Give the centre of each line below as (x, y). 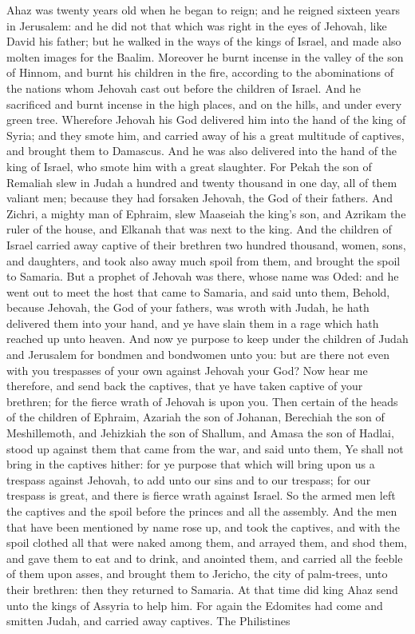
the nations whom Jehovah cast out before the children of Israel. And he (184, 88)
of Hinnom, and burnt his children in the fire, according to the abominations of (200, 72)
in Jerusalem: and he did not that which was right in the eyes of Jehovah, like (197, 25)
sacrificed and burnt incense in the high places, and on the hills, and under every (204, 104)
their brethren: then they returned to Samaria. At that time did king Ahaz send (202, 589)
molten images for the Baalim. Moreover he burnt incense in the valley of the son (205, 56)
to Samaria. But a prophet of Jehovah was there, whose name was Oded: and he (203, 276)
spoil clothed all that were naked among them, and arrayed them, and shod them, (207, 542)
